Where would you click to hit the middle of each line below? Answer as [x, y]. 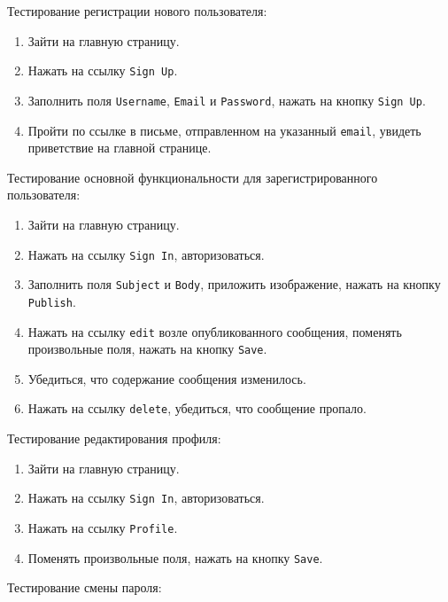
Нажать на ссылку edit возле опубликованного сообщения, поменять [215, 331]
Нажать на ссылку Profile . [103, 527]
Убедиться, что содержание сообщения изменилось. [167, 378]
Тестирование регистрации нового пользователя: [137, 11]
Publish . [52, 301]
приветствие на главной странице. [120, 148]
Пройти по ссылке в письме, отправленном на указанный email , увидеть [224, 130]
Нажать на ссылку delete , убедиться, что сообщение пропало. [197, 408]
